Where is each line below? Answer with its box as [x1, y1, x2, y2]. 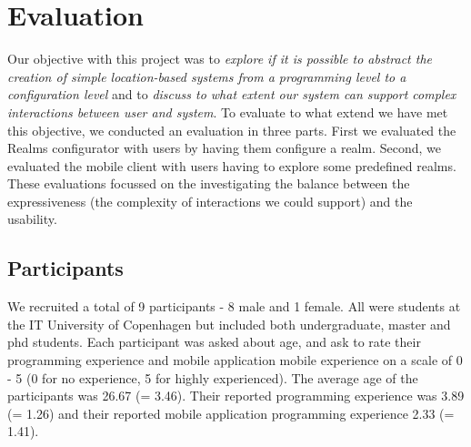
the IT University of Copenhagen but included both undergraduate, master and [7, 314, 451, 333]
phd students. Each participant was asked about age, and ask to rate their [7, 332, 421, 351]
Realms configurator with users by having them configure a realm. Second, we [7, 138, 441, 157]
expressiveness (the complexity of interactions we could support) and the [7, 191, 413, 210]
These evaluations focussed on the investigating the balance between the [7, 174, 410, 193]
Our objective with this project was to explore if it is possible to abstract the [7, 49, 432, 68]
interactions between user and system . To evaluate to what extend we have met [7, 102, 448, 121]
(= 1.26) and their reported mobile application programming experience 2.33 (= [7, 403, 455, 422]
